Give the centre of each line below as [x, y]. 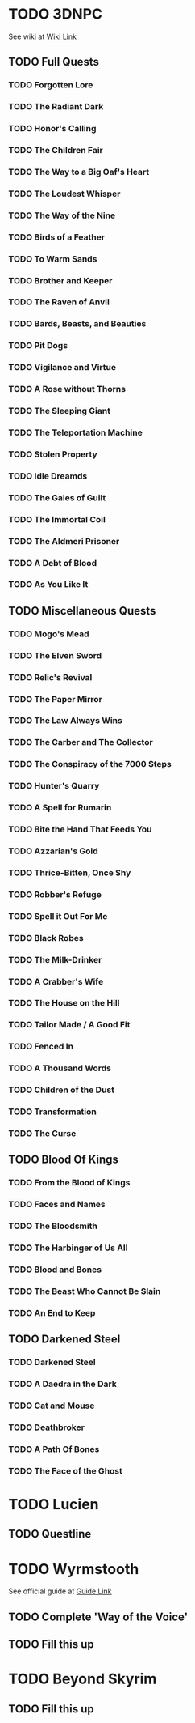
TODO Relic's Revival [50, 677]
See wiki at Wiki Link [42, 36]
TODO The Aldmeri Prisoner [64, 541]
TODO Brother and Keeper [60, 280]
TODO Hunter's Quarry [54, 786]
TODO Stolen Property [53, 454]
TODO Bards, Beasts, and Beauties [77, 324]
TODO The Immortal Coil [57, 519]
